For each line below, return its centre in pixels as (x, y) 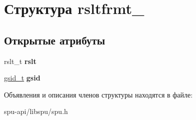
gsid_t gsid (22, 78)
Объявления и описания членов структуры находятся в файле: (98, 94)
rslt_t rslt (20, 61)
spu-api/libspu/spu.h (36, 111)
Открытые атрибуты (55, 40)
